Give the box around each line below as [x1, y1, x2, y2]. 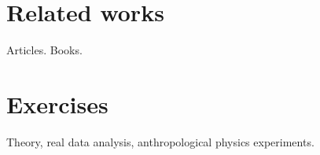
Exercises [6, 87, 109, 120]
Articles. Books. [6, 42, 83, 58]
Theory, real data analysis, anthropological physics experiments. [6, 133, 314, 149]
